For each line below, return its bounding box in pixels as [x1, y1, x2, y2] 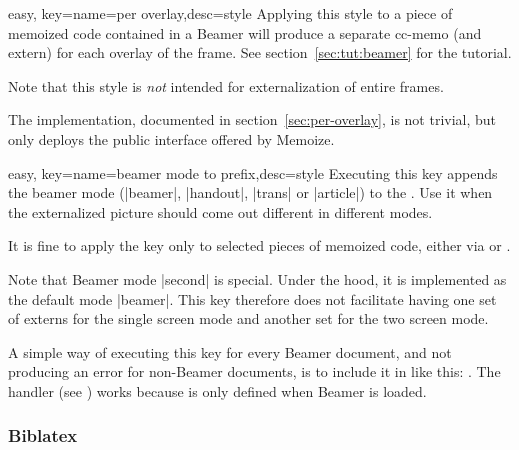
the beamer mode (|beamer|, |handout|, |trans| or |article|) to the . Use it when [8, 182, 493, 203]
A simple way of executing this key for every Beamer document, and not [8, 341, 452, 362]
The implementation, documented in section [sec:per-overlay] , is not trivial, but [8, 109, 497, 130]
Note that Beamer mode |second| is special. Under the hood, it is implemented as [8, 268, 507, 289]
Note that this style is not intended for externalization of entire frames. [8, 75, 444, 96]
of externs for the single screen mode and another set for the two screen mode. [8, 308, 489, 329]
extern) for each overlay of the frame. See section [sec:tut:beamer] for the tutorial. [8, 42, 512, 63]
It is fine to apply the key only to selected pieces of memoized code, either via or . [8, 235, 511, 256]
